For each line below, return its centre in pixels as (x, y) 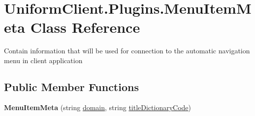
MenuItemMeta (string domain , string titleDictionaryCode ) (98, 107)
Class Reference (85, 27)
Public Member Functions (71, 86)
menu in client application (43, 60)
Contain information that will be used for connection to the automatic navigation (127, 51)
